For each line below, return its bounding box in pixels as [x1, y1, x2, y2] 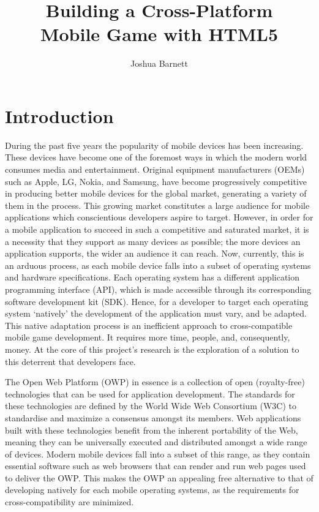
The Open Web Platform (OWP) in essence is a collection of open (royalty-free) [5, 375, 305, 388]
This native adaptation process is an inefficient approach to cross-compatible [5, 318, 293, 331]
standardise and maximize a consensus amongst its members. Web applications [5, 411, 301, 424]
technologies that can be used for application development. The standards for [5, 387, 295, 400]
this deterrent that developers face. [5, 355, 136, 367]
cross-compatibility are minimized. [5, 495, 134, 508]
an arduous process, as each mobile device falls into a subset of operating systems [5, 258, 311, 271]
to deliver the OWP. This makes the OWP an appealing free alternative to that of [5, 471, 313, 484]
